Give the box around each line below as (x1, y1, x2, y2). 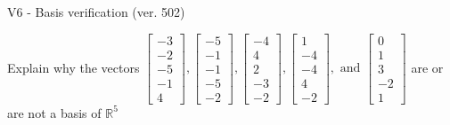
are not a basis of (7, 103, 102, 121)
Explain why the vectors (7, 58, 140, 76)
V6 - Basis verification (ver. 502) (7, 3, 185, 20)
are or (411, 58, 444, 76)
